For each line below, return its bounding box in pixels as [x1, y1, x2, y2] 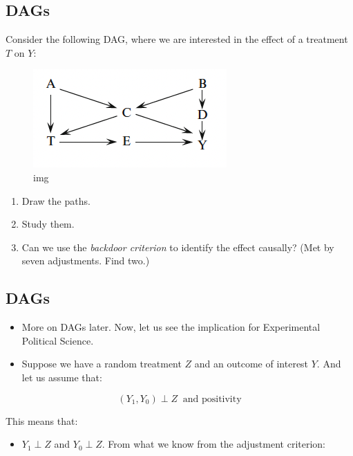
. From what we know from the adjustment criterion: [102, 437, 325, 451]
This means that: [6, 413, 78, 428]
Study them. [21, 217, 75, 231]
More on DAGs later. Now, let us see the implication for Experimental [21, 320, 321, 334]
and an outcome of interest [194, 356, 309, 371]
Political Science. [21, 333, 94, 347]
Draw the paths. [21, 193, 90, 208]
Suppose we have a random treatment [21, 356, 182, 371]
